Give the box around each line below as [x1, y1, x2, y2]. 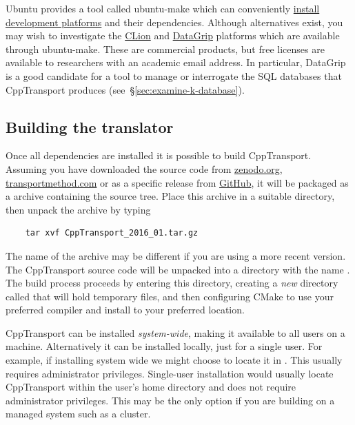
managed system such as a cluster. [6, 406, 151, 421]
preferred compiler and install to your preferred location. [6, 302, 245, 317]
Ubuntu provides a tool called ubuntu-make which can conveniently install [6, 1, 320, 15]
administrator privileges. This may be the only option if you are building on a [6, 393, 335, 407]
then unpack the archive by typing [6, 202, 151, 216]
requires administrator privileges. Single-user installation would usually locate [6, 366, 334, 380]
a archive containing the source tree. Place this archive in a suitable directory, [6, 189, 335, 203]
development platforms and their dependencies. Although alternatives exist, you [6, 14, 343, 29]
